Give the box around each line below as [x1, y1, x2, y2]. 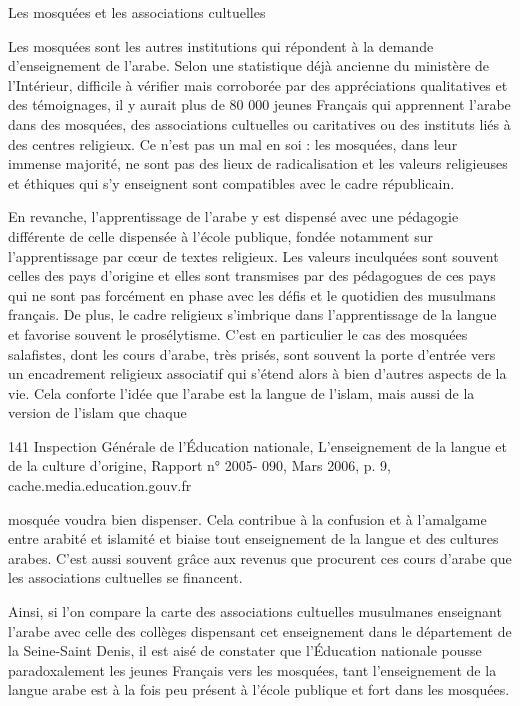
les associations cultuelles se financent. [8, 567, 243, 588]
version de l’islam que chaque [8, 402, 187, 423]
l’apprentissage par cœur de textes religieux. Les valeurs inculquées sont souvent [8, 245, 499, 266]
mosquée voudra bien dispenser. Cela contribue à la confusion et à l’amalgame [8, 508, 487, 529]
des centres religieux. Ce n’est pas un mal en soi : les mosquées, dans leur [8, 133, 458, 154]
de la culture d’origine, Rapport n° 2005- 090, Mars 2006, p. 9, [8, 455, 391, 476]
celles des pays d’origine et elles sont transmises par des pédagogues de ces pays [8, 265, 496, 286]
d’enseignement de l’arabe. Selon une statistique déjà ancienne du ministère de [8, 55, 490, 76]
